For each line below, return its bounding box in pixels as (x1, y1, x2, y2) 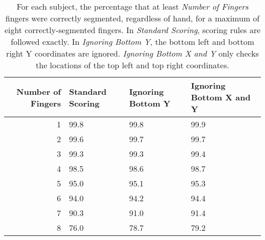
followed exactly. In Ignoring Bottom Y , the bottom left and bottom (11, 36, 254, 47)
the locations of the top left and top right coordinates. (36, 59, 229, 71)
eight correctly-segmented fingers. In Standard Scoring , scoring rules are (4, 24, 261, 36)
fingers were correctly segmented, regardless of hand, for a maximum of (5, 12, 260, 24)
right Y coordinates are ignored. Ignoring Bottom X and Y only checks (6, 47, 259, 59)
